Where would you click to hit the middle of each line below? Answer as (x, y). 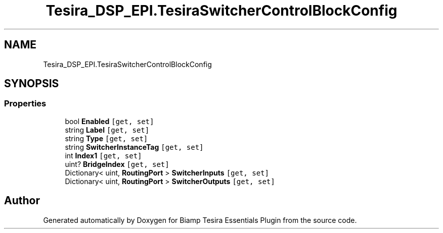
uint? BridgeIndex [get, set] (117, 164)
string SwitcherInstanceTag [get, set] (134, 147)
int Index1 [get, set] (103, 155)
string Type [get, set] (106, 138)
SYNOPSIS (32, 84)
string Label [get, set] (107, 130)
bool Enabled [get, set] (109, 121)
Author (22, 201)
